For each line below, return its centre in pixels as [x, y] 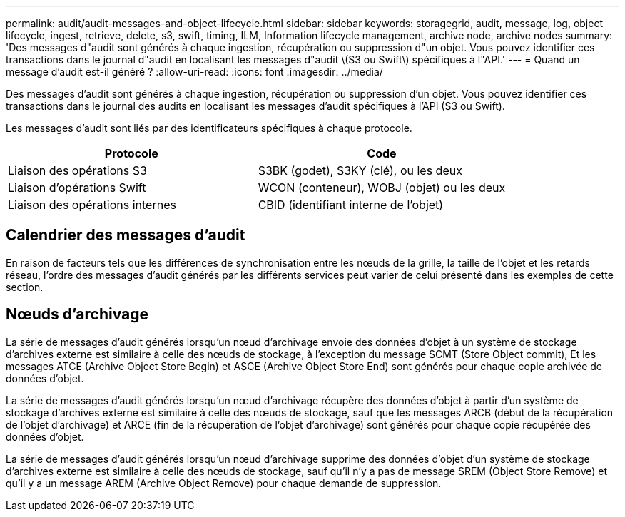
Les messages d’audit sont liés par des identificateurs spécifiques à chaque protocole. [209, 128]
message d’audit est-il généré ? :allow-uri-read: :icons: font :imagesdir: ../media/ [194, 72]
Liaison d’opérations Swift [77, 188]
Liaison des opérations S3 [77, 170]
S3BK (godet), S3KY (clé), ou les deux [360, 170]
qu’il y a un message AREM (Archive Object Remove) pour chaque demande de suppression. [224, 483]
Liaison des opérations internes [92, 205]
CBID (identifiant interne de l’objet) [351, 205]
